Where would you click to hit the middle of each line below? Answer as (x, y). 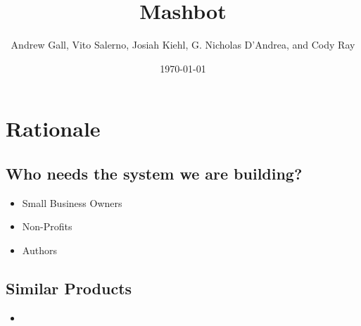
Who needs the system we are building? (154, 173)
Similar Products (69, 288)
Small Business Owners (72, 202)
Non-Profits (47, 226)
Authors (39, 250)
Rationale (53, 128)
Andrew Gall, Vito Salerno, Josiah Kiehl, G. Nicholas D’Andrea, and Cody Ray (183, 45)
